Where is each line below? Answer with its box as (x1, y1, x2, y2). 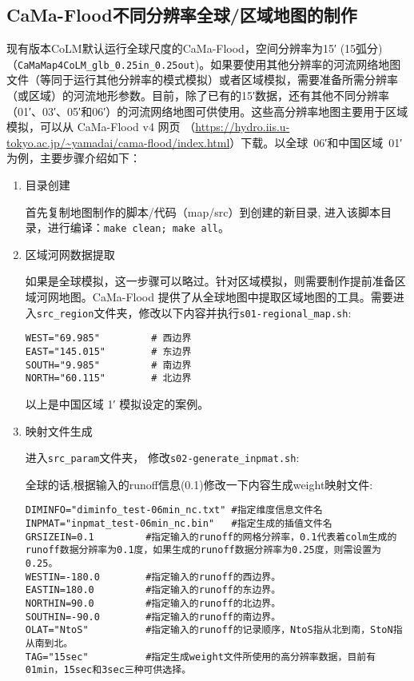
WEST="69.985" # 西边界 (25, 333, 192, 344)
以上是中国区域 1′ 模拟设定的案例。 (25, 395, 209, 412)
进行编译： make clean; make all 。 (47, 219, 229, 236)
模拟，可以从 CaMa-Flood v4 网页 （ (6, 118, 196, 135)
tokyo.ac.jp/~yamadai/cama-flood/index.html (6, 133, 230, 150)
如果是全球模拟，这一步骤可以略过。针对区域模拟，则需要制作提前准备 (25, 273, 395, 289)
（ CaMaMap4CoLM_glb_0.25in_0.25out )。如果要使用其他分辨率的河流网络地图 (6, 55, 401, 72)
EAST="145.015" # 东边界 (25, 345, 192, 357)
